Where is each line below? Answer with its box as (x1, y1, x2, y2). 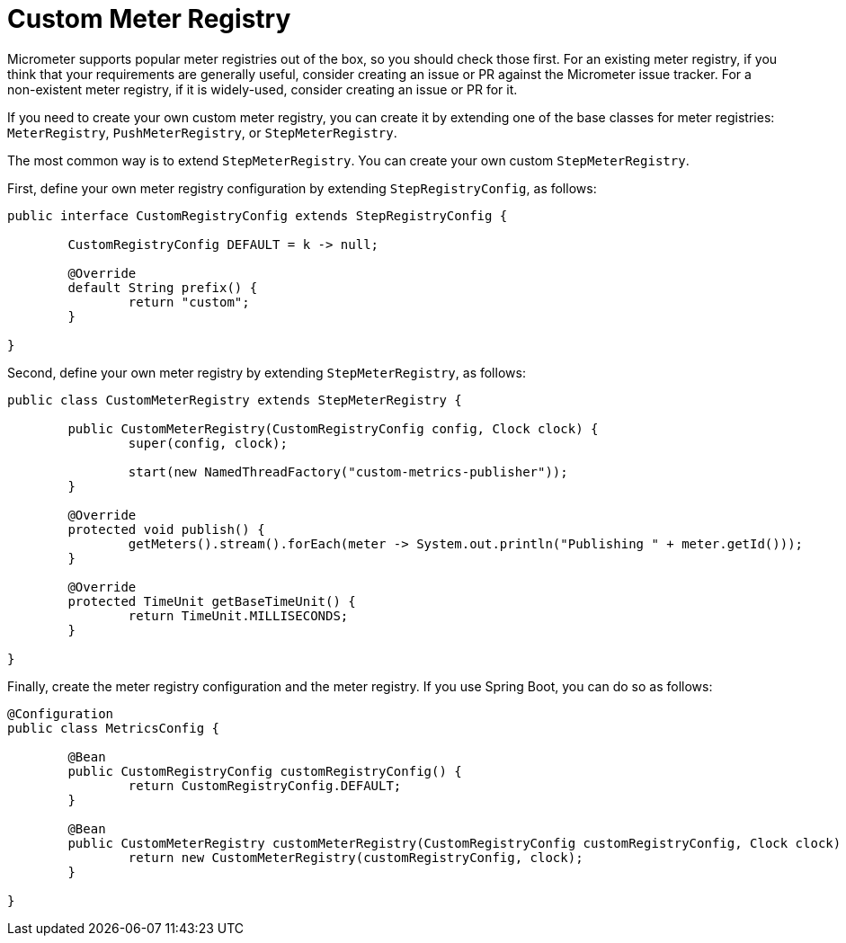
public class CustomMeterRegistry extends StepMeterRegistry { (7, 392, 462, 407)
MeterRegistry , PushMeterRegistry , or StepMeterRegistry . (7, 124, 397, 140)
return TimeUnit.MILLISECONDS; (128, 608, 349, 623)
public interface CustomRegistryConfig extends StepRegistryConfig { (7, 208, 508, 223)
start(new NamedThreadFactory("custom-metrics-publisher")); (128, 464, 568, 479)
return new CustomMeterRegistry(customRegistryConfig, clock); (128, 850, 583, 865)
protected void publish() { (67, 521, 265, 537)
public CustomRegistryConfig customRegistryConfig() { (67, 763, 462, 778)
